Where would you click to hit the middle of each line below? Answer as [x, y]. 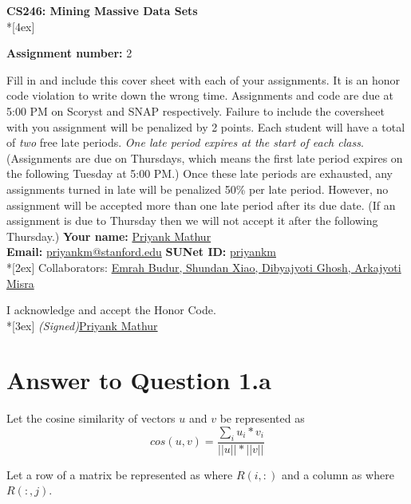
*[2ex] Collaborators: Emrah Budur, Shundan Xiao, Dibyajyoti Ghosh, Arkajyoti [204, 267]
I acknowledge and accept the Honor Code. [111, 310]
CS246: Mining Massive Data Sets [102, 10]
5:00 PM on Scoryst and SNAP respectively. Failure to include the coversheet [196, 110]
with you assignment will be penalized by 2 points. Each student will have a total [206, 126]
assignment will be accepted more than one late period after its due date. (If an [201, 205]
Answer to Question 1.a [139, 380]
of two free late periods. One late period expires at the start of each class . [185, 142]
